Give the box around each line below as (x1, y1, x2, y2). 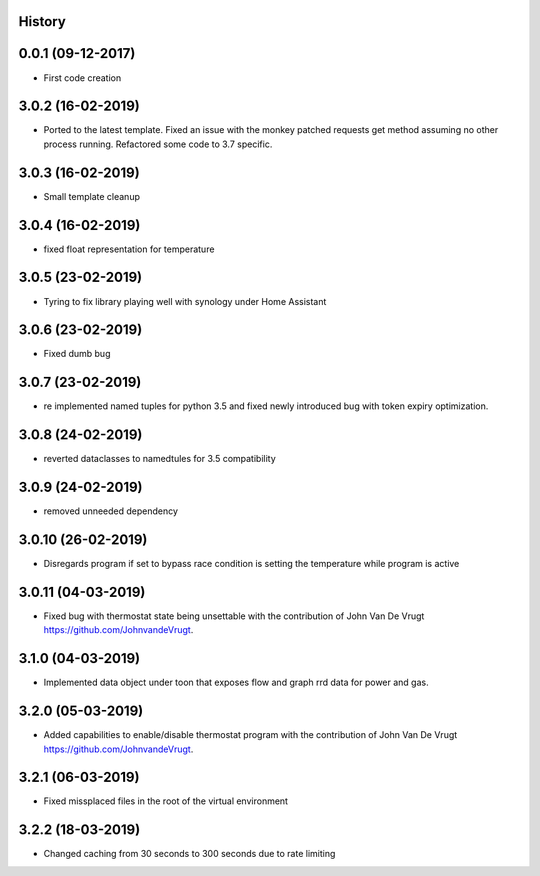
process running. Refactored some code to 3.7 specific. (43, 138, 273, 150)
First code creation (43, 71, 122, 84)
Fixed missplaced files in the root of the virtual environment (43, 795, 289, 807)
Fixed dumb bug (43, 348, 111, 360)
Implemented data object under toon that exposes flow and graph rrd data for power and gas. (43, 676, 429, 689)
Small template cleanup (43, 190, 140, 202)
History (18, 13, 67, 30)
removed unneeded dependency (43, 505, 179, 517)
